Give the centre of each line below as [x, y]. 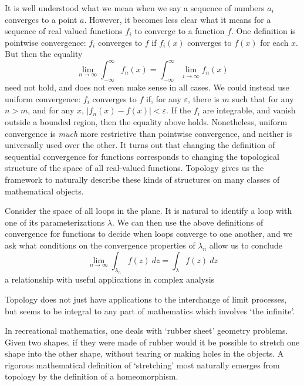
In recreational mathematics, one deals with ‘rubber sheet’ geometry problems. [146, 330]
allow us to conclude [246, 245]
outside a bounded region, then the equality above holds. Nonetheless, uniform [146, 122]
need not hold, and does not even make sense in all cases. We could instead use [147, 87]
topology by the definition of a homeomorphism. [92, 376]
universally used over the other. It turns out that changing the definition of [140, 145]
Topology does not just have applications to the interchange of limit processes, [146, 299]
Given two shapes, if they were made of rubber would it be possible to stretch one [152, 342]
